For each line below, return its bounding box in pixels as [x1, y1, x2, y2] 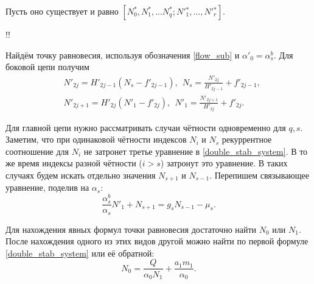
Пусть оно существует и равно [5, 5, 119, 17]
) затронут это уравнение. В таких [160, 157, 288, 169]
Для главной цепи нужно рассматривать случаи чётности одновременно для [5, 121, 286, 133]
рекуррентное [222, 133, 272, 146]
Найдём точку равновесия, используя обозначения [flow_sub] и [5, 48, 240, 61]
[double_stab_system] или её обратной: [5, 246, 155, 259]
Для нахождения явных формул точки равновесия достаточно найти [5, 222, 257, 235]
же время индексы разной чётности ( [5, 157, 142, 169]
